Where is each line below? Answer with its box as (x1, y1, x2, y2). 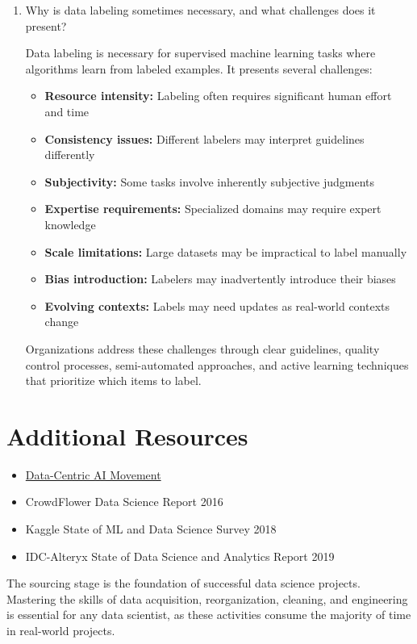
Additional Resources (6, 419, 248, 452)
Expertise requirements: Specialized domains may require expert (44, 200, 382, 217)
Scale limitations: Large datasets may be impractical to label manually (44, 243, 407, 260)
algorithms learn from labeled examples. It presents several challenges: (25, 60, 373, 77)
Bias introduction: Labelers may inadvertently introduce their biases (44, 270, 396, 287)
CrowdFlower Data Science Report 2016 (25, 493, 223, 510)
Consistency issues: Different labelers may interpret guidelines (44, 130, 365, 147)
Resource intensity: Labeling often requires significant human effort (44, 87, 392, 104)
